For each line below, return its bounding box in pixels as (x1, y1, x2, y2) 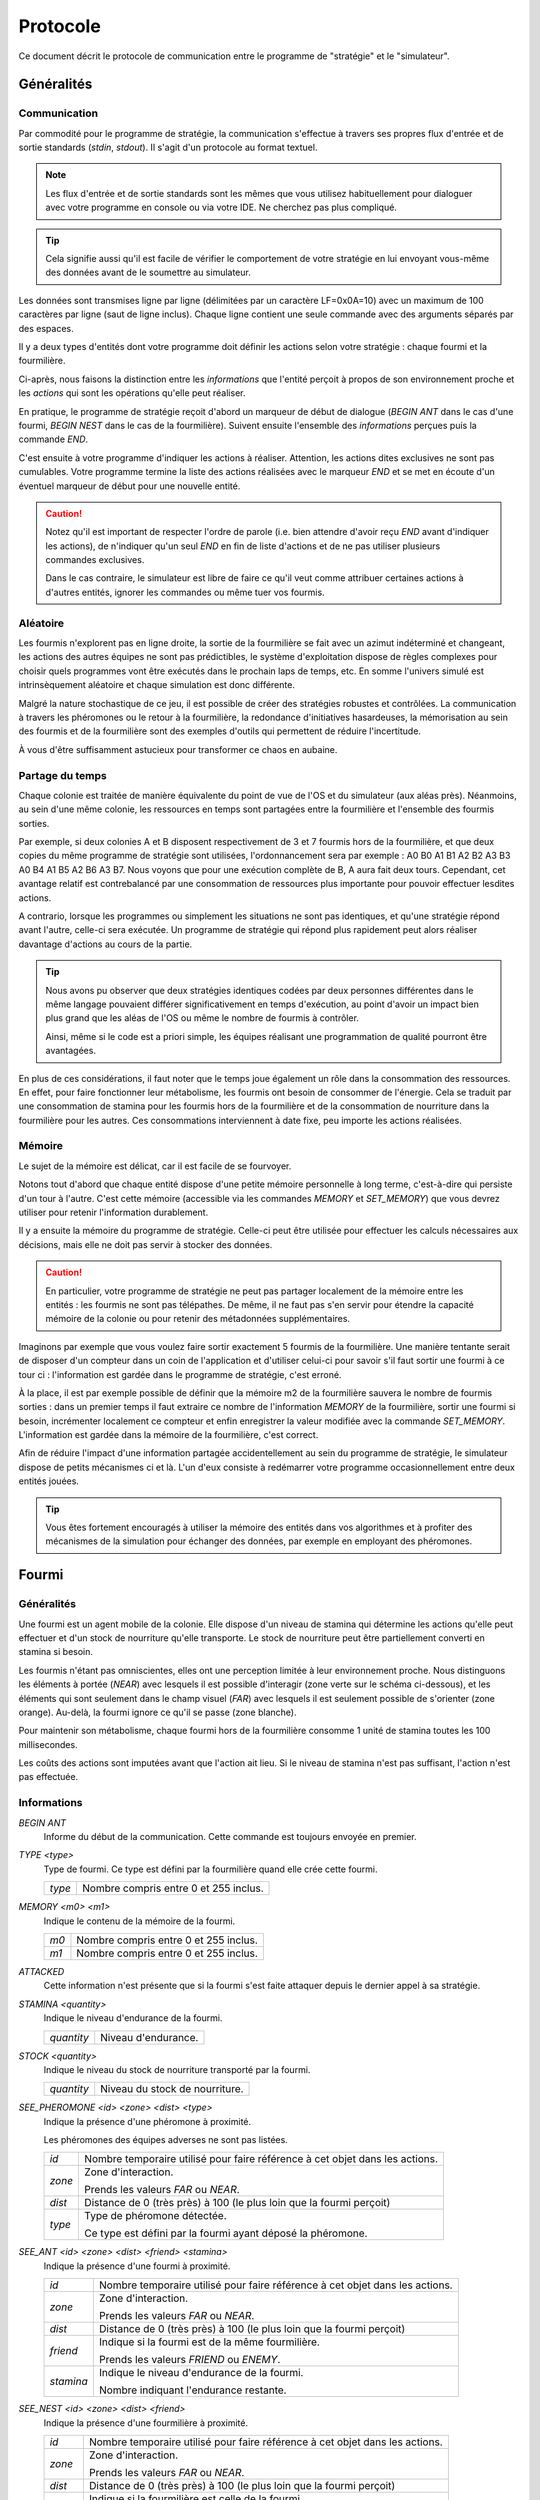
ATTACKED (18, 1965, 65, 1977)
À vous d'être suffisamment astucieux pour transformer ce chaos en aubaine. (18, 743, 338, 755)
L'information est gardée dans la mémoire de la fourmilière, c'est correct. (18, 1429, 319, 1441)
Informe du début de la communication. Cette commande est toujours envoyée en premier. (43, 1831, 417, 1843)
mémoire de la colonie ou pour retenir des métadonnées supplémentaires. (45, 1313, 350, 1325)
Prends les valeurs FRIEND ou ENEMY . (98, 2353, 281, 2367)
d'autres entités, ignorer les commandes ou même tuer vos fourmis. (45, 586, 325, 598)
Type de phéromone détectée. (84, 2209, 227, 2223)
